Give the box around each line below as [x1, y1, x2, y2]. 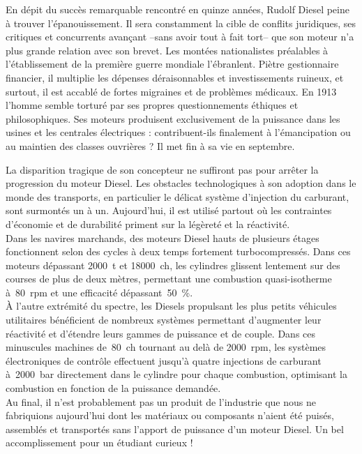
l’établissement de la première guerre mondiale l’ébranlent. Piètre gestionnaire [6, 56, 339, 71]
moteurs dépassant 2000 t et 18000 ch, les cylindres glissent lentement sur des [6, 257, 340, 272]
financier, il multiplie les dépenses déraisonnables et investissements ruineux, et [6, 70, 344, 84]
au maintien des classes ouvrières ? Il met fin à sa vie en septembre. [6, 138, 295, 153]
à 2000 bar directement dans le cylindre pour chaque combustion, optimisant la [6, 367, 348, 381]
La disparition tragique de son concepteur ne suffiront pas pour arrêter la [6, 162, 319, 176]
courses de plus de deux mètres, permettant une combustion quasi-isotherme [6, 271, 332, 286]
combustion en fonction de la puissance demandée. [6, 381, 221, 395]
